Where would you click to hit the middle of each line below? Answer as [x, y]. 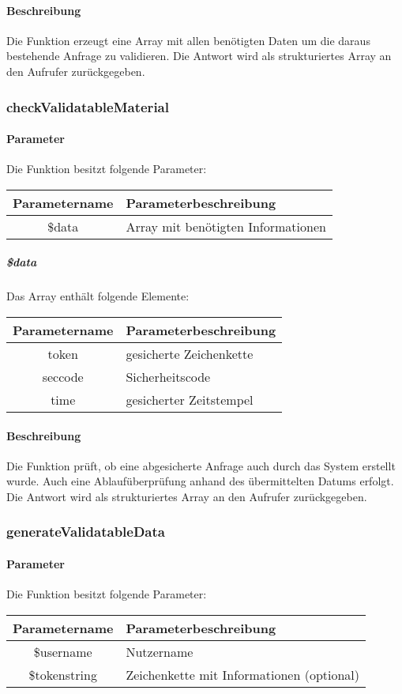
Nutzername [160, 651]
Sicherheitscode [168, 376]
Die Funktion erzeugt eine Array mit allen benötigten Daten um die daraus [188, 40]
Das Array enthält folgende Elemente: [98, 296]
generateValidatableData [86, 532]
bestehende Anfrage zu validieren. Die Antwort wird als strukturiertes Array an [199, 56]
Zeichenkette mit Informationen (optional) [243, 674]
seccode [63, 376]
